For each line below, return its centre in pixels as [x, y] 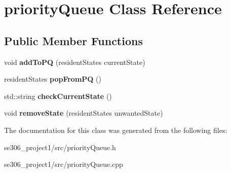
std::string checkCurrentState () [58, 96]
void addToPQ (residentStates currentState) [75, 62]
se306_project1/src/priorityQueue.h [60, 147]
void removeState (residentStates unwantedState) [84, 113]
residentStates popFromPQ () [53, 79]
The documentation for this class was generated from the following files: [116, 130]
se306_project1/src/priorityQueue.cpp [64, 164]
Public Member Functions [73, 40]
